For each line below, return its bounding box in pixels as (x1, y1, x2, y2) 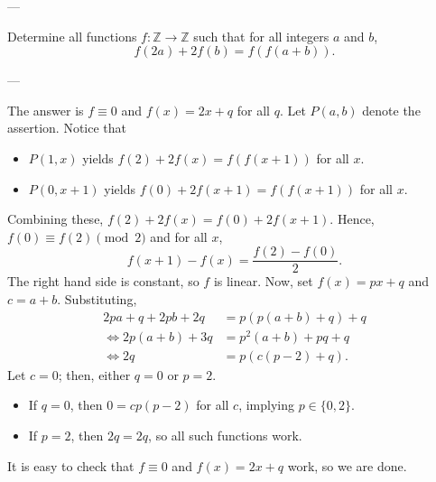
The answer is (7, 100, 84, 119)
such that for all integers (193, 26, 329, 45)
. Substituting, (57, 290, 137, 308)
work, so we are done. (287, 456, 407, 475)
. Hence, (329, 209, 375, 228)
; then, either (58, 365, 131, 384)
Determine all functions (7, 26, 137, 45)
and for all (150, 227, 208, 246)
